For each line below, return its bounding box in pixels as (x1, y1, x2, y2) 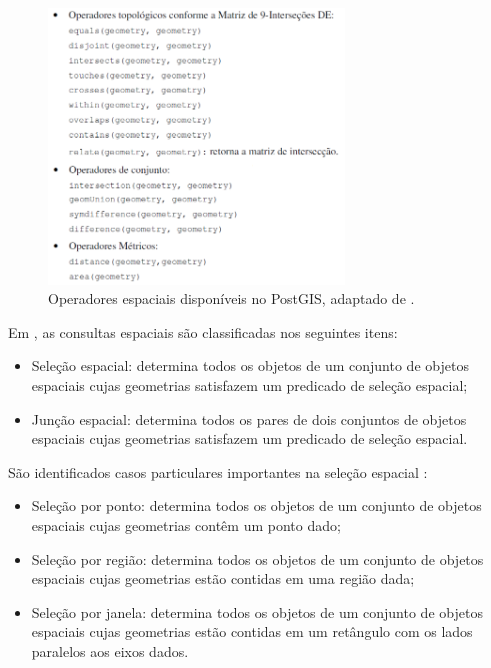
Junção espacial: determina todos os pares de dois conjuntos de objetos (31, 408, 467, 429)
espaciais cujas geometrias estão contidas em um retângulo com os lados (31, 621, 473, 642)
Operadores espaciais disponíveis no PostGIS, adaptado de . (48, 288, 415, 309)
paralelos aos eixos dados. (31, 640, 189, 661)
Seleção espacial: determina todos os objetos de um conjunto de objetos (31, 355, 469, 376)
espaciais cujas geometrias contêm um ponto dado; (31, 514, 341, 535)
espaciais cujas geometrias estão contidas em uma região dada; (31, 568, 415, 589)
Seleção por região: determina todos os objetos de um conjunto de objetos (31, 548, 484, 569)
